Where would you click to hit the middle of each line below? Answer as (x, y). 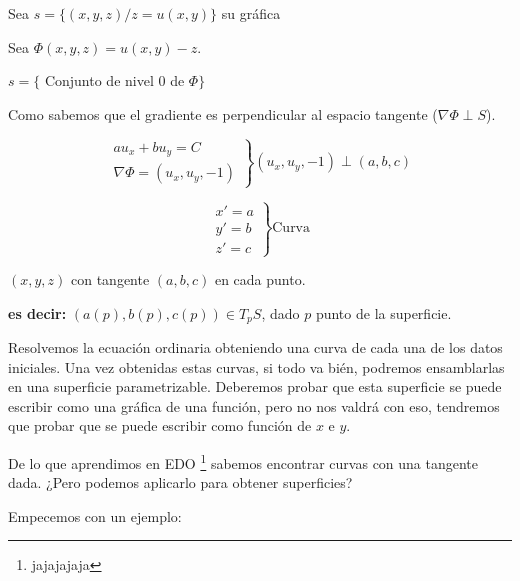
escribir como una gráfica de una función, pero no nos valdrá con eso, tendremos (254, 405)
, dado (280, 312)
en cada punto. (260, 279)
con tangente (110, 279)
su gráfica (251, 13)
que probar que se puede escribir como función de (160, 425)
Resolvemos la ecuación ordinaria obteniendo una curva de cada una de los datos (255, 347)
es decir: (37, 312)
